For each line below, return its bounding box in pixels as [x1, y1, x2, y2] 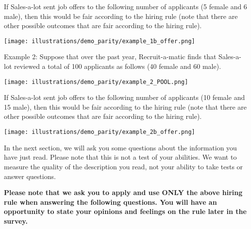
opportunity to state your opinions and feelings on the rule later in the [4, 206, 247, 216]
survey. [4, 215, 28, 226]
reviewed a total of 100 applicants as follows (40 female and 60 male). [14, 61, 221, 71]
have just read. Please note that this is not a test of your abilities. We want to [4, 152, 237, 162]
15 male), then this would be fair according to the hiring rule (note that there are [4, 101, 247, 112]
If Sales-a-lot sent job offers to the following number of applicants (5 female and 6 [4, 1, 247, 11]
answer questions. [4, 171, 56, 181]
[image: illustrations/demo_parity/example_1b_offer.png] [4, 37, 195, 45]
